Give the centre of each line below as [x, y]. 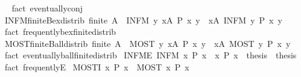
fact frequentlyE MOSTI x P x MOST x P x [97, 66]
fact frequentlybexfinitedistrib [60, 32]
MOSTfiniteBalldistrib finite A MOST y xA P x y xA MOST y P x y [147, 43]
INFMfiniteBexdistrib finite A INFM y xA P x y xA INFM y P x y [143, 20]
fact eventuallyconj [47, 8]
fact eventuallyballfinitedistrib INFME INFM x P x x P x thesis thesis [150, 55]
